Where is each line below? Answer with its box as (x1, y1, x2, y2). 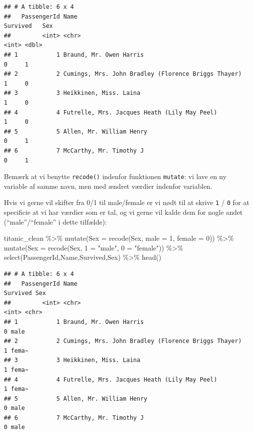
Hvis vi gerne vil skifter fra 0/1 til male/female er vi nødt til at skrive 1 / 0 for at (4, 197, 250, 207)
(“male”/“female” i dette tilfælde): (4, 216, 107, 227)
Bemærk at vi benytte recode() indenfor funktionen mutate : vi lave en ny (4, 171, 227, 182)
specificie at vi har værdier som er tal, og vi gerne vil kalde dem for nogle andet (4, 207, 243, 217)
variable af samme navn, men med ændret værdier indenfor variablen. (4, 181, 212, 191)
